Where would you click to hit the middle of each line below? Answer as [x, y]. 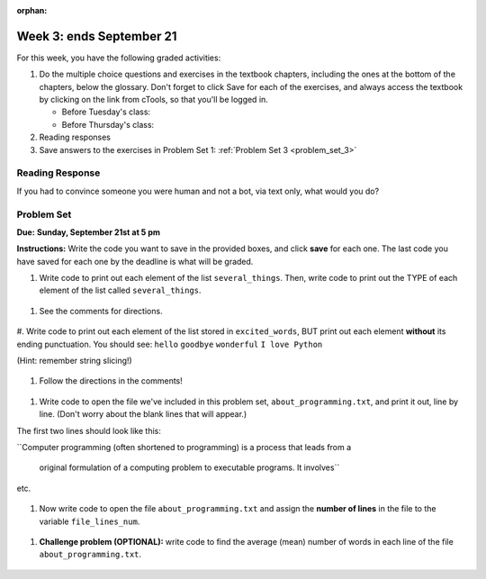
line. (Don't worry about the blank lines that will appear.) [143, 414]
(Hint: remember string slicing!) [74, 361]
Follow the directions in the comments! [111, 381]
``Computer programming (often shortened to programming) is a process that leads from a [184, 447]
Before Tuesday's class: [106, 112]
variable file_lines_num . [90, 521]
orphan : [32, 10]
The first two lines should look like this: [89, 430]
